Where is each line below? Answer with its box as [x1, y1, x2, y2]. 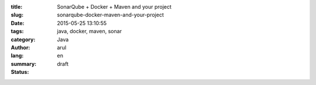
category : [11, 36, 36, 43]
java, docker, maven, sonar [57, 28, 122, 35]
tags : [11, 28, 24, 35]
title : [11, 3, 23, 10]
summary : [11, 60, 37, 67]
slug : [11, 12, 23, 19]
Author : [11, 44, 30, 51]
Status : [11, 69, 29, 76]
